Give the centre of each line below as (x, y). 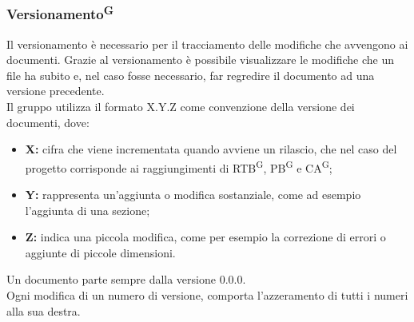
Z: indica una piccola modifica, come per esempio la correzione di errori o (205, 237)
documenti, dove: (48, 122)
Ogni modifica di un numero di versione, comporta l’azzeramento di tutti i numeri (207, 295)
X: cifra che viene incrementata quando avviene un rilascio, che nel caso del (211, 149)
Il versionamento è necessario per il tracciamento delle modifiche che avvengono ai (207, 44)
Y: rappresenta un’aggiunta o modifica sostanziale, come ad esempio (193, 195)
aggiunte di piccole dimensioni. (100, 252)
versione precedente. (56, 91)
